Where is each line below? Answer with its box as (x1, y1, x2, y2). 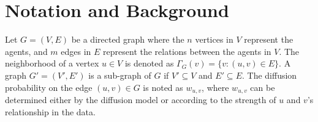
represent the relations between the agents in (103, 45, 271, 57)
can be (250, 81, 275, 93)
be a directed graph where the (71, 33, 184, 46)
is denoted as (124, 57, 174, 70)
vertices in (195, 33, 233, 46)
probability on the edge (5, 81, 93, 93)
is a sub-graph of (88, 68, 151, 81)
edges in (61, 45, 91, 57)
